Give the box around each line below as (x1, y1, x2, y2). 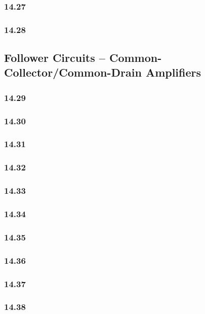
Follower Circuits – (4, 50, 105, 65)
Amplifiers (145, 64, 201, 80)
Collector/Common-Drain (4, 64, 142, 80)
